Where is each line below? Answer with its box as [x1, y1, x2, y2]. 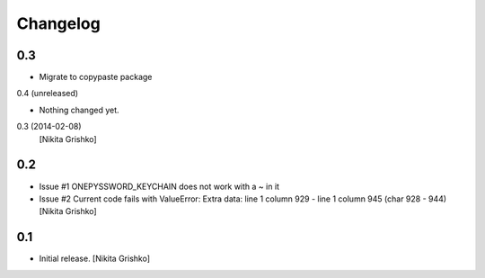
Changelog [16, 13, 101, 33]
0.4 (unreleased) [16, 88, 79, 99]
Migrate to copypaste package [39, 72, 153, 83]
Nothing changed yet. [39, 104, 120, 115]
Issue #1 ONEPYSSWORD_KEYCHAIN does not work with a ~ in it [39, 181, 280, 192]
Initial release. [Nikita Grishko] [39, 253, 151, 265]
